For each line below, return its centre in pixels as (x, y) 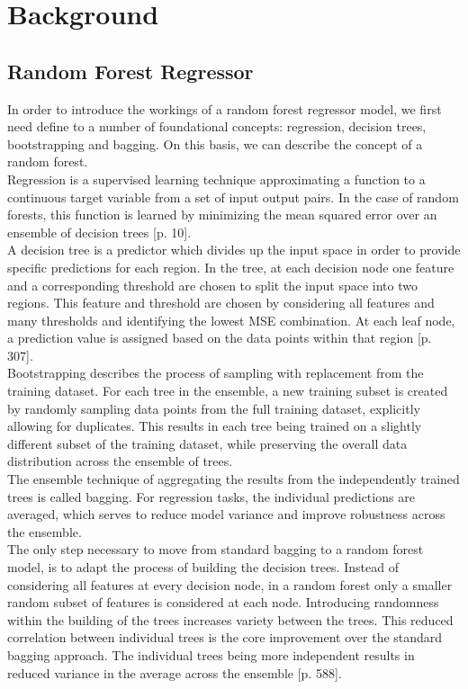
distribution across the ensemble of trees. (120, 461)
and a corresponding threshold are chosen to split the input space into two (212, 285)
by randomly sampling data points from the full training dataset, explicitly (214, 408)
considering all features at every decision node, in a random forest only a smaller (230, 584)
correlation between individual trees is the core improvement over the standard (225, 637)
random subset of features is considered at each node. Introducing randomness (223, 602)
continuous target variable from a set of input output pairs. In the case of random (233, 197)
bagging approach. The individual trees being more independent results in (211, 654)
